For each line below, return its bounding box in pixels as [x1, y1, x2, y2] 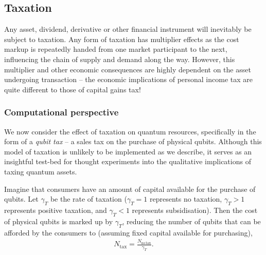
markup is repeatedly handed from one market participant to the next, [4, 44, 227, 54]
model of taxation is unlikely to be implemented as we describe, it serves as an [4, 146, 252, 156]
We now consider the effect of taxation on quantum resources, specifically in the [4, 126, 256, 136]
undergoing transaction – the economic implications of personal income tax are [4, 74, 253, 85]
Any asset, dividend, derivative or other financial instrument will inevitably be [4, 24, 252, 34]
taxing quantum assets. [4, 166, 77, 176]
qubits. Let [4, 193, 39, 204]
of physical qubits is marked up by [4, 215, 113, 226]
